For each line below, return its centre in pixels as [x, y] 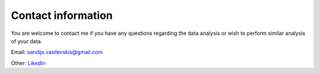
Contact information [62, 15]
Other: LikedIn [28, 63]
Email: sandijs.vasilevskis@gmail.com [57, 52]
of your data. [27, 41]
